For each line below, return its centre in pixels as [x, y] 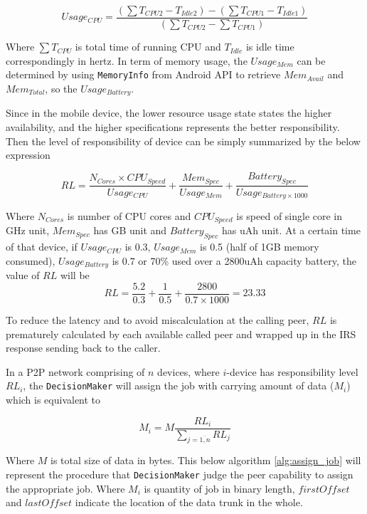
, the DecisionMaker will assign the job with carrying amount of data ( [179, 385]
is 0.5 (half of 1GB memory [260, 247]
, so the [61, 88]
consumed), [31, 260]
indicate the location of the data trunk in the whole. [189, 502]
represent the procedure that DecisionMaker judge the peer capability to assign [180, 474]
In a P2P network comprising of [75, 371]
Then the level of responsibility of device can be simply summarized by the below [183, 141]
